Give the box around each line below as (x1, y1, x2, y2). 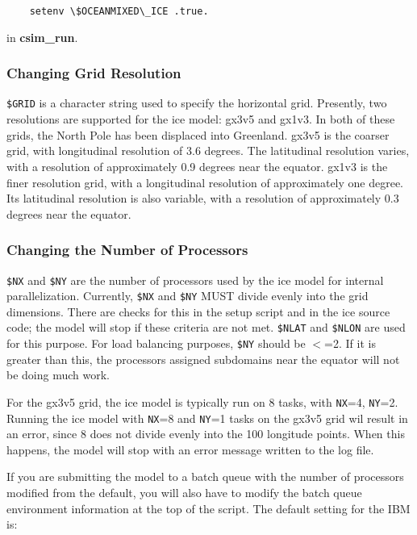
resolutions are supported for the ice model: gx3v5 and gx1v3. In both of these (6, 111, 395, 127)
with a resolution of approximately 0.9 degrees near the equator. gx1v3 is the (6, 157, 388, 174)
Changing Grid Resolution (6, 63, 181, 83)
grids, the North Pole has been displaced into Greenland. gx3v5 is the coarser (6, 126, 390, 143)
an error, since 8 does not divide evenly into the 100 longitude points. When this (6, 425, 405, 442)
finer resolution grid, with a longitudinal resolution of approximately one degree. (6, 173, 404, 190)
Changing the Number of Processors (6, 240, 248, 260)
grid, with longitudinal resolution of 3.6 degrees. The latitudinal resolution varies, (6, 142, 410, 159)
